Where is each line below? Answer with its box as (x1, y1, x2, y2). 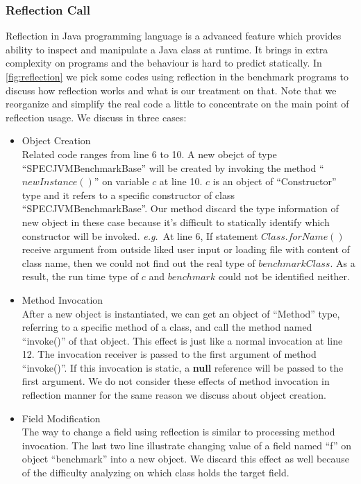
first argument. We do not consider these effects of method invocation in (22, 374, 330, 388)
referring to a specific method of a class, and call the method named (22, 320, 312, 334)
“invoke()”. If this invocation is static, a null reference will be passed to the (22, 360, 344, 374)
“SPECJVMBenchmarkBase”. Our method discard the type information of (22, 201, 339, 216)
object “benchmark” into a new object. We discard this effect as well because (22, 451, 350, 466)
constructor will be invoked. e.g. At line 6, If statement (22, 228, 258, 243)
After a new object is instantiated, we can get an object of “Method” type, (22, 306, 340, 320)
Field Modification (22, 410, 101, 425)
